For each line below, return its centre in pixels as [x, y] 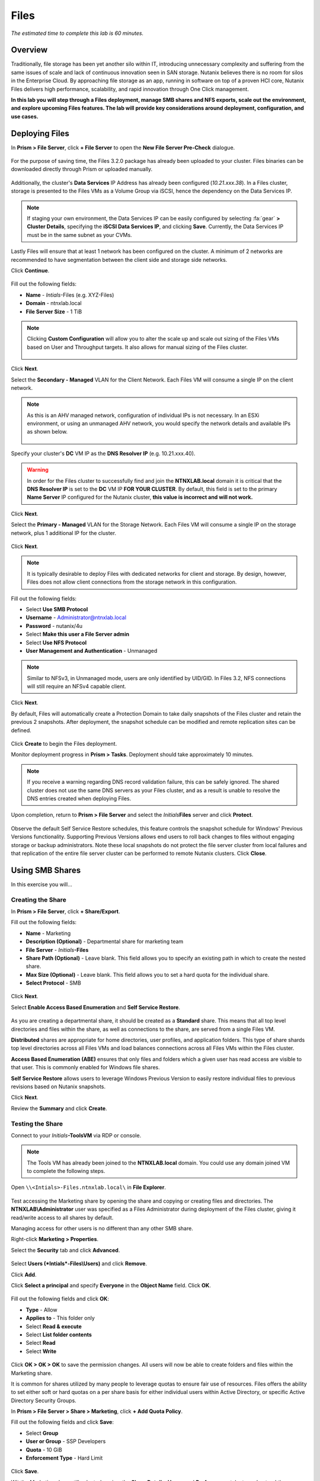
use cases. [25, 116]
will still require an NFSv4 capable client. [77, 687]
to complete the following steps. [66, 1171]
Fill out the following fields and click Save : [62, 1422]
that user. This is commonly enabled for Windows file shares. [85, 1068]
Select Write [41, 1351]
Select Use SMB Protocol [57, 609]
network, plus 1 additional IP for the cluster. [64, 533]
